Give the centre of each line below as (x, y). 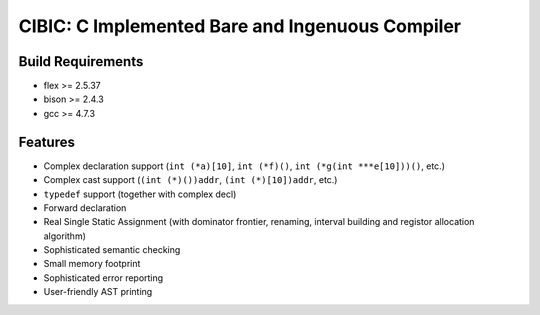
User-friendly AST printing (98, 292)
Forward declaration (85, 207)
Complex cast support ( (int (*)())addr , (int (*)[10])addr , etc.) (190, 180)
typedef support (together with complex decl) (140, 194)
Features (46, 141)
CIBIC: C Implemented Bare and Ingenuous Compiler (240, 26)
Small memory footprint (92, 264)
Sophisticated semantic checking (112, 250)
